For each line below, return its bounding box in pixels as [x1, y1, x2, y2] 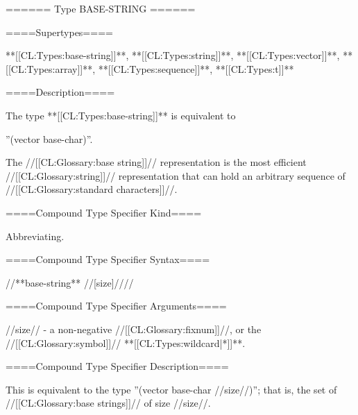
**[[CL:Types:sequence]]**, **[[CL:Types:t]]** [98, 61, 294, 76]
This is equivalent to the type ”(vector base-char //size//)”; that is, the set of [6, 382, 337, 396]
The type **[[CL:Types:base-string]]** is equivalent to [6, 108, 236, 122]
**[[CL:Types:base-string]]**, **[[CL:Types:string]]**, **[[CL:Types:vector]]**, [6, 48, 340, 62]
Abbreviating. [6, 228, 65, 243]
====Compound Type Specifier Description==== [6, 359, 229, 373]
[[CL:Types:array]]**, [6, 61, 96, 76]
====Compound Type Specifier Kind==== [6, 205, 202, 219]
